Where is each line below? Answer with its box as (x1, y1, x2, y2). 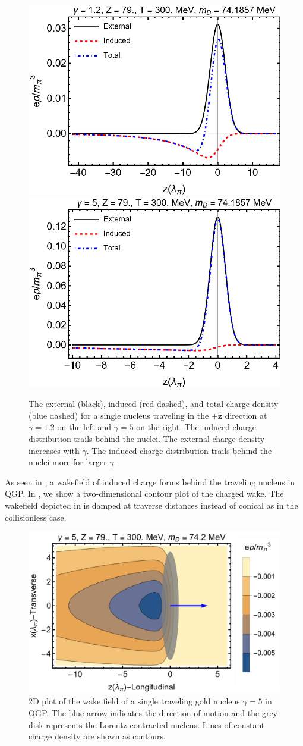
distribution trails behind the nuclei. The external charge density (29, 432, 265, 445)
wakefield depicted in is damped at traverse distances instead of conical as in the (5, 499, 298, 512)
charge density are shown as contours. (29, 730, 166, 742)
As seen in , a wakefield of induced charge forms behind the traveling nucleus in (5, 475, 295, 488)
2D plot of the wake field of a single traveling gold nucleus (29, 695, 240, 707)
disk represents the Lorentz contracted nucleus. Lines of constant (29, 718, 265, 731)
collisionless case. (5, 510, 67, 523)
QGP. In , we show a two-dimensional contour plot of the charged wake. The (5, 487, 284, 500)
